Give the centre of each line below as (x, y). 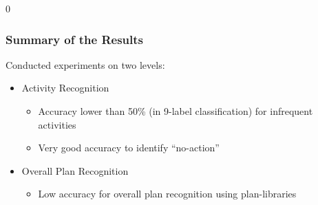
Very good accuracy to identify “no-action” (129, 148)
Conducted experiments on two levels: (85, 64)
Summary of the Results (74, 39)
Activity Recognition (65, 88)
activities (57, 124)
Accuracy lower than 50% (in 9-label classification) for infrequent (176, 111)
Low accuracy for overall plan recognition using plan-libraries (167, 194)
